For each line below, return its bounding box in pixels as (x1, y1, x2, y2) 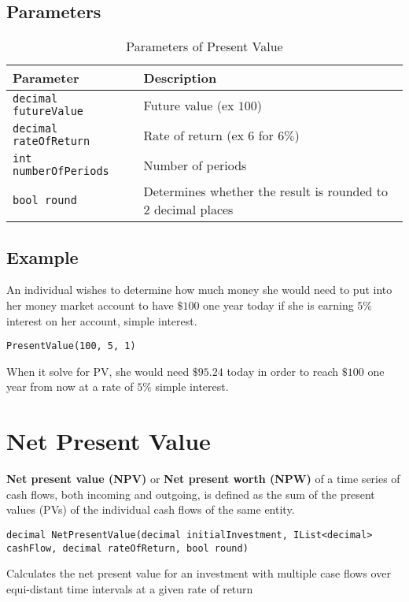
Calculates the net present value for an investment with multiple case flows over (6, 565, 391, 582)
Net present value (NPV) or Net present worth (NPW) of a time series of (6, 470, 400, 487)
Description (143, 69, 217, 87)
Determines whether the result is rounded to (143, 182, 388, 201)
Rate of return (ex (143, 125, 244, 144)
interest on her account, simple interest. (6, 312, 197, 329)
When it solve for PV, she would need (6, 362, 190, 379)
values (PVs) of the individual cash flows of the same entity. (6, 501, 295, 518)
